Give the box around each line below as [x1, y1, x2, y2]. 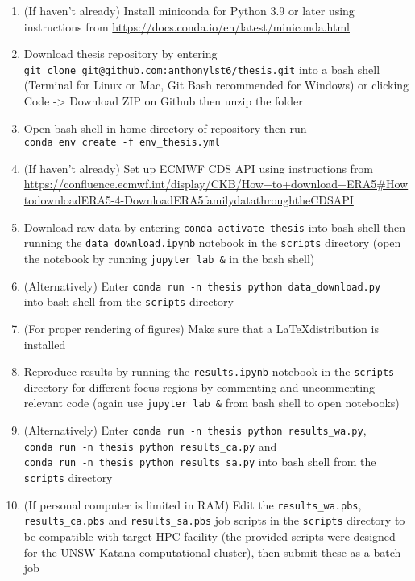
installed [23, 336, 66, 352]
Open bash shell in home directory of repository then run [23, 119, 307, 136]
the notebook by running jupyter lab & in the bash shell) [23, 249, 315, 266]
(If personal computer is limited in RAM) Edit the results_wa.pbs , [23, 496, 362, 513]
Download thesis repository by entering [23, 45, 218, 62]
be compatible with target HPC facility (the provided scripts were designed [23, 527, 396, 544]
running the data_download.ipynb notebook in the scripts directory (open [23, 234, 401, 251]
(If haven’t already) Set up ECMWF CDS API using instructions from [23, 159, 374, 176]
